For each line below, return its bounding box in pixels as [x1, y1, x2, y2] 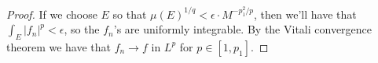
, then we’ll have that [254, 5, 357, 22]
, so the [64, 21, 100, 37]
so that [112, 5, 147, 22]
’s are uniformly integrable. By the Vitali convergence [113, 21, 372, 37]
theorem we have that [6, 38, 112, 54]
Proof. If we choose [6, 5, 97, 22]
